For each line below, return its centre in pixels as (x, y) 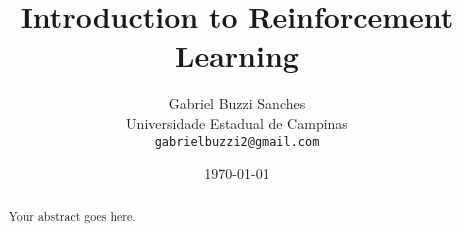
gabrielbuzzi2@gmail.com (237, 141)
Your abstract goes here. (72, 215)
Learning (237, 55)
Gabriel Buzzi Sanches (237, 103)
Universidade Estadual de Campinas (237, 122)
